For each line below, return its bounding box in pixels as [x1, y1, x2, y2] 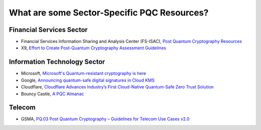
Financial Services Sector [9, 26, 88, 34]
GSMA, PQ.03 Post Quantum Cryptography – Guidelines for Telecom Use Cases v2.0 [21, 116, 190, 122]
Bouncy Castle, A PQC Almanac [21, 91, 84, 97]
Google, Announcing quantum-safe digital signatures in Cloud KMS [21, 77, 155, 83]
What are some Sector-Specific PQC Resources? [9, 7, 209, 18]
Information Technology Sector [9, 58, 105, 66]
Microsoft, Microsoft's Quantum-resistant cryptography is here [21, 71, 146, 76]
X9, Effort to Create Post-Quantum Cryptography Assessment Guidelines [21, 45, 166, 51]
